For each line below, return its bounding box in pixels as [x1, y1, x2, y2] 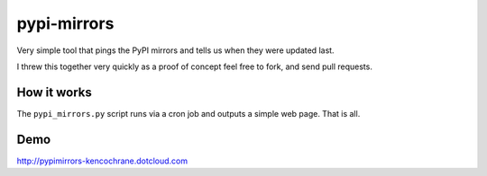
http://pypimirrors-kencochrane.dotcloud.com [16, 155, 188, 166]
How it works [16, 84, 92, 100]
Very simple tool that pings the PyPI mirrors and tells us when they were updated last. [16, 45, 335, 56]
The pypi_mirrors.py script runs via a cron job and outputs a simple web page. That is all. [16, 108, 361, 119]
